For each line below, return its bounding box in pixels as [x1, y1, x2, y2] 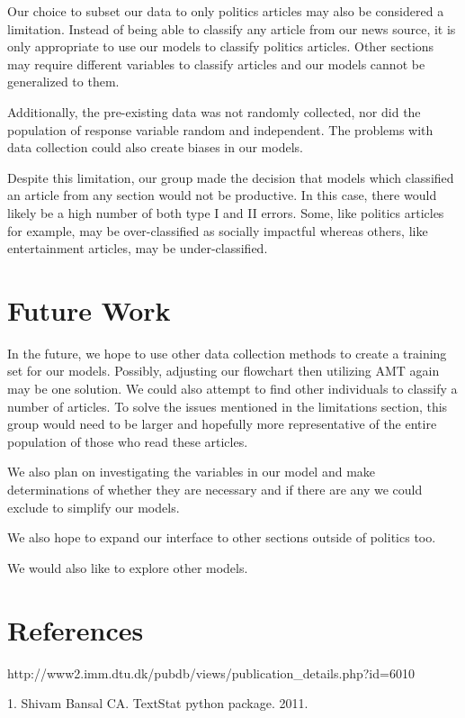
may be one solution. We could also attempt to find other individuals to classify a [7, 379, 458, 398]
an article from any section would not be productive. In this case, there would [7, 186, 437, 204]
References [7, 611, 144, 648]
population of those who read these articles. [7, 432, 248, 450]
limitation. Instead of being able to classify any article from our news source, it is [7, 19, 456, 38]
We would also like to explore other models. [7, 558, 248, 577]
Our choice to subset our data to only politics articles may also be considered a [7, 2, 444, 20]
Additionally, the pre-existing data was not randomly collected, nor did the [7, 102, 421, 121]
